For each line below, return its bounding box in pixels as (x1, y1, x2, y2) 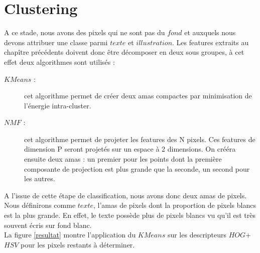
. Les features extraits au (172, 37, 249, 47)
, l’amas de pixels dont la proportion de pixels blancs (93, 200, 256, 210)
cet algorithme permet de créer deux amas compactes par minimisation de (24, 90, 252, 101)
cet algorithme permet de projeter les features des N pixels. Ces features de (24, 134, 255, 144)
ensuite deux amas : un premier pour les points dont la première (24, 154, 222, 164)
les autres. (24, 173, 55, 184)
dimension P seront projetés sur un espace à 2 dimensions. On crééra (24, 144, 236, 154)
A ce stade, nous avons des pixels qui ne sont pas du (4, 27, 165, 38)
